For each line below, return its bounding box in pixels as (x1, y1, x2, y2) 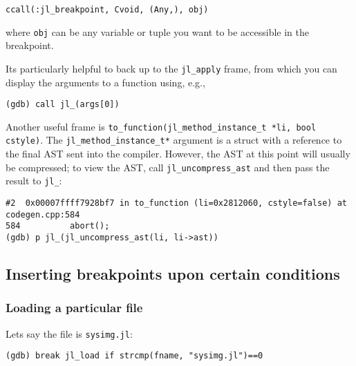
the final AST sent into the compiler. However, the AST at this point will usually (6, 146, 350, 161)
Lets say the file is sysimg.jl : (6, 326, 133, 340)
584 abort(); (6, 221, 110, 231)
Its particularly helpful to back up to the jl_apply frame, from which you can (6, 61, 337, 75)
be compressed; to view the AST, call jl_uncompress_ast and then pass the (6, 160, 330, 174)
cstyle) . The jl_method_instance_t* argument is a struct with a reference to (6, 133, 342, 147)
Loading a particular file (6, 299, 143, 316)
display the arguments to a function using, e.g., (6, 75, 205, 89)
